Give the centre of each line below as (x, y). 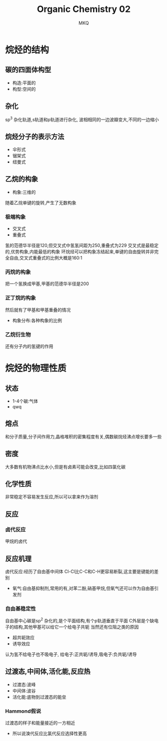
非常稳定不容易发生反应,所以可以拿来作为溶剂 (52, 497)
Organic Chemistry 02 (84, 9)
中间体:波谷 (24, 691)
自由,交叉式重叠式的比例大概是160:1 (46, 258)
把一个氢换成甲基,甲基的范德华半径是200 (47, 284)
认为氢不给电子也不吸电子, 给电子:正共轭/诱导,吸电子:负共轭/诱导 (71, 654)
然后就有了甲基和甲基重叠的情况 (38, 309)
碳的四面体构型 (28, 70)
